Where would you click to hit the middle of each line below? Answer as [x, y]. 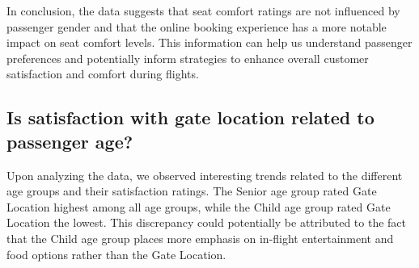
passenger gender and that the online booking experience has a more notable [197, 26]
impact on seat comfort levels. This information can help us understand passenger [209, 42]
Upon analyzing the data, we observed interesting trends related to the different [205, 175]
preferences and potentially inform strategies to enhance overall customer [188, 58]
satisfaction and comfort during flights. [103, 74]
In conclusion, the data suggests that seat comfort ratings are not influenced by [203, 10]
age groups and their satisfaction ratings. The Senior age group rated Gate [192, 191]
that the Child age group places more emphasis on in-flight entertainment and [200, 238]
